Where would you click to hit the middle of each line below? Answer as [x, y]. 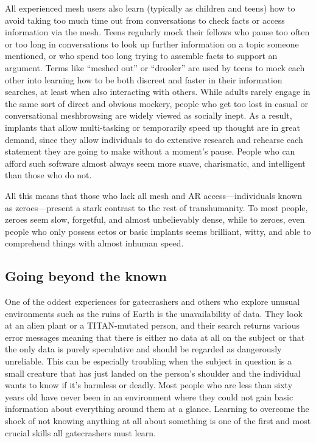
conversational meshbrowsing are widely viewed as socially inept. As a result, [149, 115]
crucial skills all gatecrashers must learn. [80, 432]
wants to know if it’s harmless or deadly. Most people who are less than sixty [149, 385]
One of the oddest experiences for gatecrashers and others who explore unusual [153, 302]
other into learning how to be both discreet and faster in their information [144, 79]
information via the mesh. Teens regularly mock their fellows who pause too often [157, 32]
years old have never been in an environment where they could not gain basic [149, 396]
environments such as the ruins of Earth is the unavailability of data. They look [154, 313]
